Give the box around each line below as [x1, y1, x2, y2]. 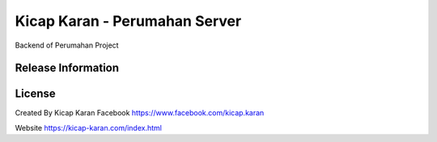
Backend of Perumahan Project [15, 40, 119, 50]
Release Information [15, 61, 120, 75]
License [15, 87, 56, 101]
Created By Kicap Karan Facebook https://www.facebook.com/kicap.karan [15, 108, 265, 118]
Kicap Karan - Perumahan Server [15, 12, 242, 30]
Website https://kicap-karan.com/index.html [15, 123, 162, 132]
